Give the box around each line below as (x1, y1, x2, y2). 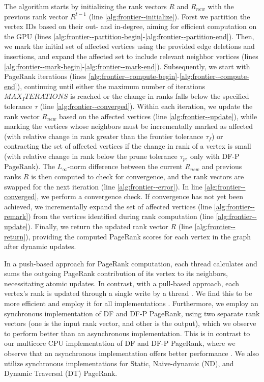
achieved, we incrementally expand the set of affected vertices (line (4, 201, 212, 211)
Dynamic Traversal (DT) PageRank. (4, 368, 118, 378)
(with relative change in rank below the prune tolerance (4, 150, 178, 161)
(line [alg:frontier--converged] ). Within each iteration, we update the (40, 100, 253, 111)
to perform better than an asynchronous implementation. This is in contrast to (4, 328, 250, 338)
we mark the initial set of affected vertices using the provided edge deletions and (4, 41, 255, 51)
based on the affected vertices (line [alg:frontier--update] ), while (58, 111, 257, 121)
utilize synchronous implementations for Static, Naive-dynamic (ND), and (4, 358, 234, 368)
